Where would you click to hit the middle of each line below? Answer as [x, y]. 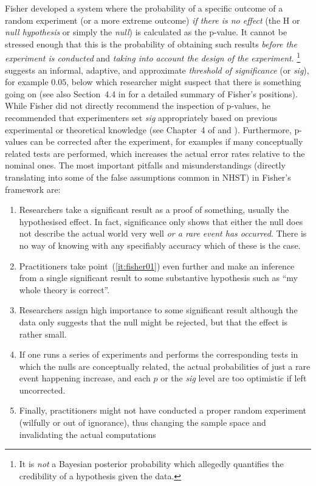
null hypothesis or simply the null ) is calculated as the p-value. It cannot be [146, 32]
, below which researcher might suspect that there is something [184, 82]
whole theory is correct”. [64, 289]
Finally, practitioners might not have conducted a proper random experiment [163, 410]
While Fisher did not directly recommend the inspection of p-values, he [138, 106]
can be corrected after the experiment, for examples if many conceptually [167, 141]
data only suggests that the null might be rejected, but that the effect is [153, 321]
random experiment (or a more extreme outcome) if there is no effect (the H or [153, 20]
